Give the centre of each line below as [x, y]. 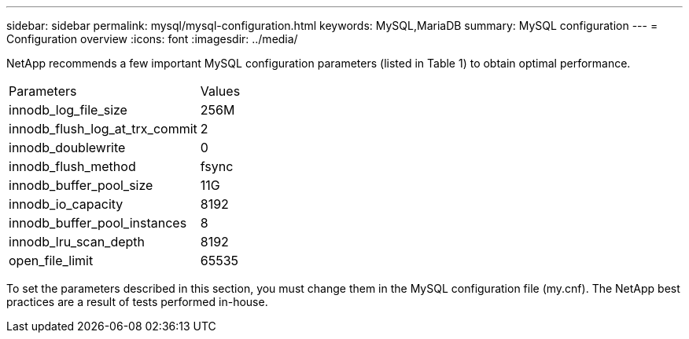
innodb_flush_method [72, 166]
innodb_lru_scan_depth [77, 242]
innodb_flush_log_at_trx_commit [103, 129]
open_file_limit [51, 261]
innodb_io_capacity [66, 204]
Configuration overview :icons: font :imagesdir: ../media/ [152, 39]
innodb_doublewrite [67, 148]
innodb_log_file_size [68, 110]
